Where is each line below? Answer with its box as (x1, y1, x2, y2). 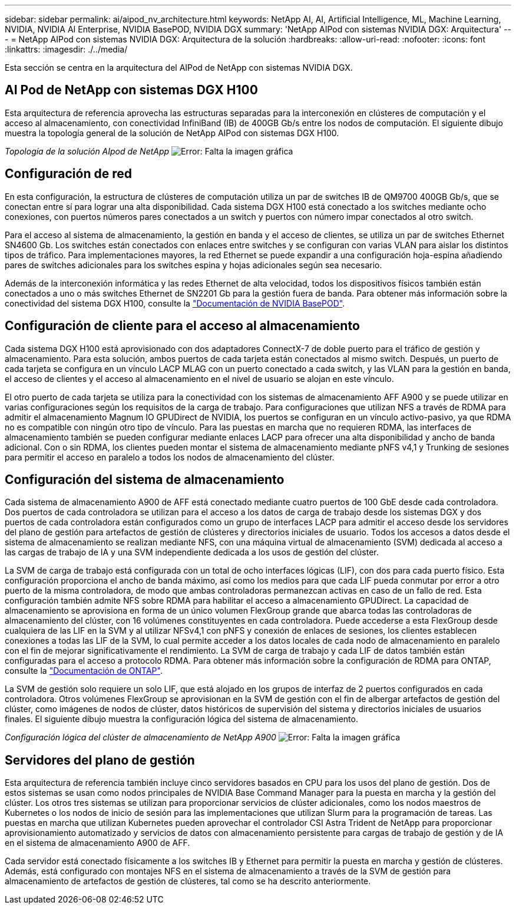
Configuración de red (5, 166, 132, 182)
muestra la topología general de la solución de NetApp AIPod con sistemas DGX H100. (5, 127, 339, 138)
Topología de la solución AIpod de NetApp (5, 146, 170, 156)
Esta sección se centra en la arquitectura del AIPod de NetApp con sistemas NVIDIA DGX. (5, 62, 353, 73)
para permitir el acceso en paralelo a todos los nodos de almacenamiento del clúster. (5, 452, 335, 462)
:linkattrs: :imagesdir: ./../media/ (5, 44, 128, 54)
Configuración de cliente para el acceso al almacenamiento (5, 318, 360, 334)
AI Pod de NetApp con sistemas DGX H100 (5, 83, 258, 98)
